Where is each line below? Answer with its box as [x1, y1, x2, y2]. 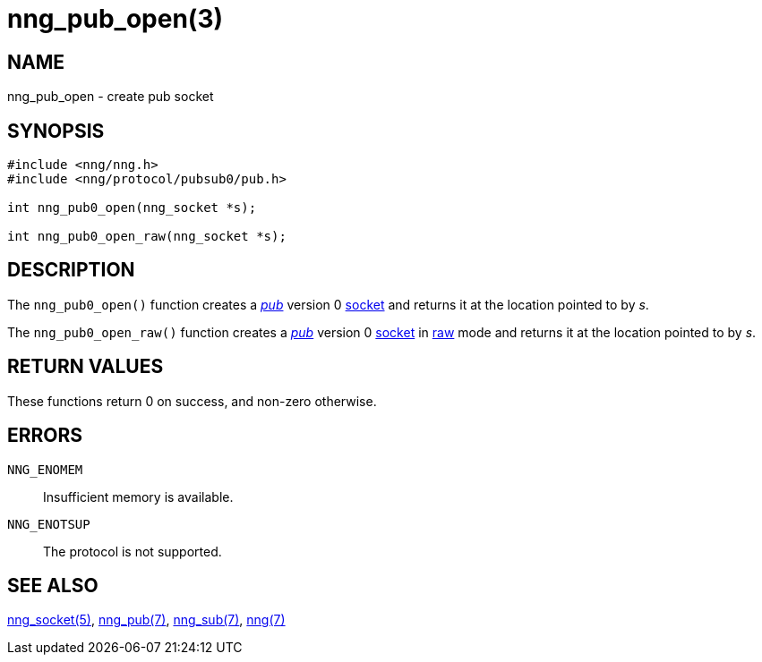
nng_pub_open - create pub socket [7, 89, 214, 105]
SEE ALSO [7, 573, 98, 597]
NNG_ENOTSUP [7, 516, 90, 531]
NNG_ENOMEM [7, 462, 83, 477]
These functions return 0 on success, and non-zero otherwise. [7, 393, 377, 409]
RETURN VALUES [7, 355, 164, 378]
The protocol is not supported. [43, 543, 222, 559]
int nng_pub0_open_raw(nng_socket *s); [7, 229, 287, 244]
